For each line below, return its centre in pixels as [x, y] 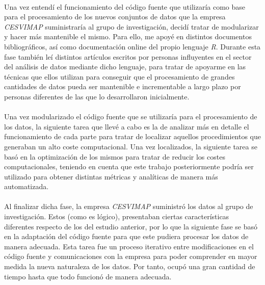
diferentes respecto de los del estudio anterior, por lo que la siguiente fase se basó [131, 226]
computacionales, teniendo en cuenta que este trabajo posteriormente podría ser [129, 166]
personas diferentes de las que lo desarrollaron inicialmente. [97, 96]
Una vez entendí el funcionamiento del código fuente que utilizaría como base [125, 6]
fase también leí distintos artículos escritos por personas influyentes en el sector [128, 56]
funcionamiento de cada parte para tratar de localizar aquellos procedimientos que [133, 136]
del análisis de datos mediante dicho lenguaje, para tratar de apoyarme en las [125, 67]
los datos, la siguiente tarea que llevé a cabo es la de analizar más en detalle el [127, 126]
